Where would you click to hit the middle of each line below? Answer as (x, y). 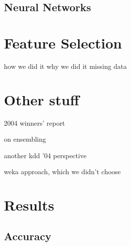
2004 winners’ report (34, 123)
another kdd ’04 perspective (45, 155)
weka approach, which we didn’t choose (62, 172)
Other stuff (42, 99)
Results (29, 205)
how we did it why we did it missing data (65, 66)
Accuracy (28, 236)
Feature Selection (63, 42)
